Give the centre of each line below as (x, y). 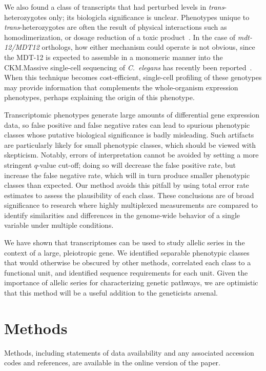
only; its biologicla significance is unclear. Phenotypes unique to (149, 17)
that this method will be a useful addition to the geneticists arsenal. (111, 293)
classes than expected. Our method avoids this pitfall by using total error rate (127, 185)
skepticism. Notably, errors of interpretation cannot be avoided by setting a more (131, 155)
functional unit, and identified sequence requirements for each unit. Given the (126, 272)
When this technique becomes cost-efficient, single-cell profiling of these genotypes (133, 77)
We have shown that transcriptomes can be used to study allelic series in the (125, 242)
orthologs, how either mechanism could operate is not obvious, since (148, 47)
